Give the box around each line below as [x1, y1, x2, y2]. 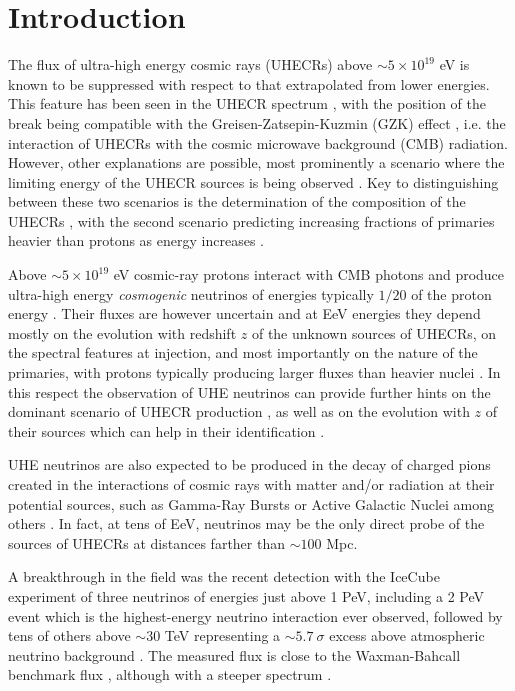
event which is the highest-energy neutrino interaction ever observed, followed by [8, 605, 503, 626]
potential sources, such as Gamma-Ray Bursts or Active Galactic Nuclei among [8, 493, 495, 514]
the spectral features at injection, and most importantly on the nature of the [8, 342, 478, 363]
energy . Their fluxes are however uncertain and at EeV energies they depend [8, 303, 481, 324]
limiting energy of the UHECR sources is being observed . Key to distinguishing [8, 171, 499, 192]
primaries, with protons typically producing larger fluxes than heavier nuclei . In [8, 362, 501, 383]
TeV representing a [164, 625, 281, 646]
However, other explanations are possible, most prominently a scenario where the [8, 152, 505, 173]
